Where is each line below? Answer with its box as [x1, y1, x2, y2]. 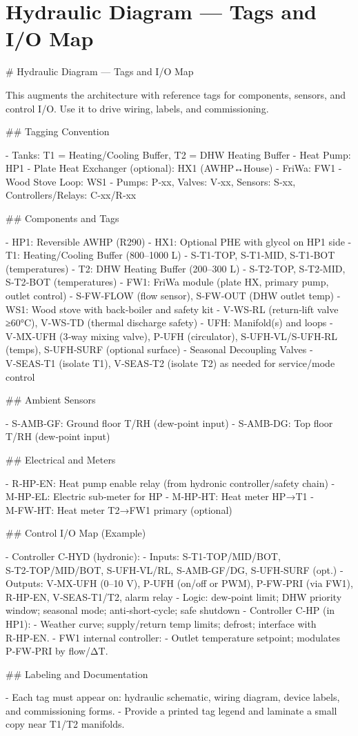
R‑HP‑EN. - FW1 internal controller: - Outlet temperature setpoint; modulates [6, 630, 340, 644]
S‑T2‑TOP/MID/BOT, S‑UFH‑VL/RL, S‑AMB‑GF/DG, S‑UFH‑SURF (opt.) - [6, 562, 344, 577]
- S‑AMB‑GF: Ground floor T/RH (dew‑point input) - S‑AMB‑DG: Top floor [6, 415, 333, 430]
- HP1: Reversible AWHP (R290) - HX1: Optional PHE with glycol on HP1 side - [6, 234, 352, 248]
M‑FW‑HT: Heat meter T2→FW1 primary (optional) [6, 502, 232, 517]
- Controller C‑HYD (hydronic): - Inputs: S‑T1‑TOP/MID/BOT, [6, 548, 281, 563]
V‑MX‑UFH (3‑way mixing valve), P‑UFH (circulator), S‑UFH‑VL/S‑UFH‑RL [6, 328, 338, 343]
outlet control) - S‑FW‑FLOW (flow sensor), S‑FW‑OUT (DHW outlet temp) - [6, 288, 341, 303]
